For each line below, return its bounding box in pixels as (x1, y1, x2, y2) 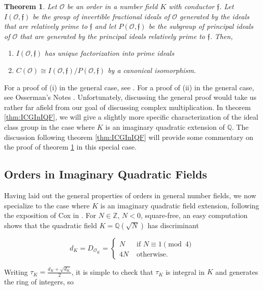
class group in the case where (4, 121, 95, 132)
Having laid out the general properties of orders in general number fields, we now (4, 190, 256, 200)
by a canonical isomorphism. (108, 64, 196, 75)
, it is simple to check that (71, 266, 153, 277)
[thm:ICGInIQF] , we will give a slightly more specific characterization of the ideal (4, 112, 258, 122)
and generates (215, 266, 258, 277)
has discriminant (147, 220, 199, 230)
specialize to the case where (4, 200, 90, 210)
